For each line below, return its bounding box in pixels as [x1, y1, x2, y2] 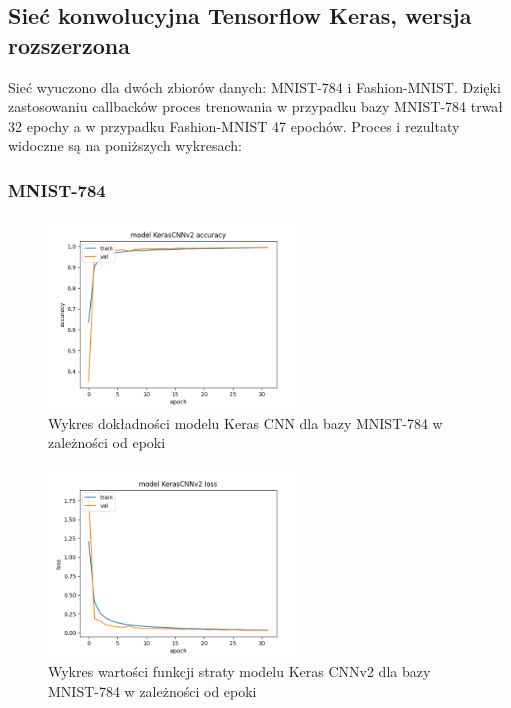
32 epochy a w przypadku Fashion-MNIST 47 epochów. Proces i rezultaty [8, 115, 460, 136]
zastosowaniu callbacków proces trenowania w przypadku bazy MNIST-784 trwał [8, 96, 504, 117]
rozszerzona [8, 29, 131, 60]
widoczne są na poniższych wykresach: [8, 135, 242, 156]
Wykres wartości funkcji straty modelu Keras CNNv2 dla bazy [48, 661, 431, 682]
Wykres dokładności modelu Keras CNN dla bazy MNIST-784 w [48, 412, 443, 433]
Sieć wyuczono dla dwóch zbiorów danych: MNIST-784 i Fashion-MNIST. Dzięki [8, 76, 501, 97]
